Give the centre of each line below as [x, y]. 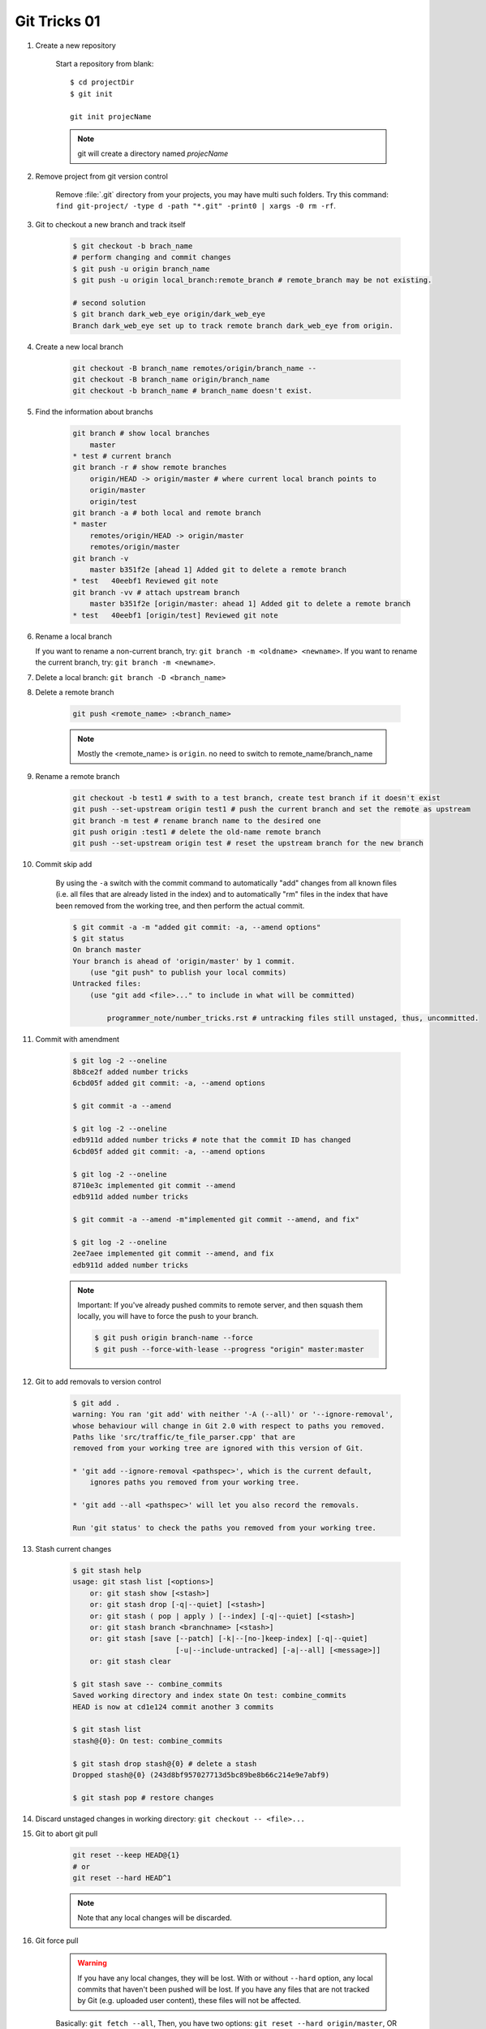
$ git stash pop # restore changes [143, 1797]
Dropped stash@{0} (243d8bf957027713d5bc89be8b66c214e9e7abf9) [201, 1775]
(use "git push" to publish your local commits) [188, 973]
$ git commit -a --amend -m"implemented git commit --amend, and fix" [216, 1220]
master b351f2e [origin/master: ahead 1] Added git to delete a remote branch [250, 604]
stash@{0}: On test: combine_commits [148, 1740]
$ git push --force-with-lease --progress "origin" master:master [229, 1349]
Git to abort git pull [67, 1833]
